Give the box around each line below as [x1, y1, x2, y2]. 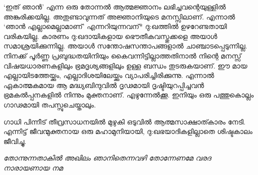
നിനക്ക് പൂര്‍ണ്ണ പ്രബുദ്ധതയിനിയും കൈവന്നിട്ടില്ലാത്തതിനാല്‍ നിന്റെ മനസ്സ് [4, 50, 241, 60]
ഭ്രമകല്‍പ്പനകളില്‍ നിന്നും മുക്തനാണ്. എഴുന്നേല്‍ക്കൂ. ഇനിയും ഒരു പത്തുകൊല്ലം [4, 89, 254, 100]
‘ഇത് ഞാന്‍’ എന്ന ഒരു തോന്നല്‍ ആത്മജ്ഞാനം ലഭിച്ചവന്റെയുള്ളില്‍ [4, 1, 226, 11]
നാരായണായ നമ [4, 162, 63, 172]
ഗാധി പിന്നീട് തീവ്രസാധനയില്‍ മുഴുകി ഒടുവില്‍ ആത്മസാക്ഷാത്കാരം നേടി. [4, 116, 245, 126]
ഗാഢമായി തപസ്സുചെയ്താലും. [4, 99, 96, 109]
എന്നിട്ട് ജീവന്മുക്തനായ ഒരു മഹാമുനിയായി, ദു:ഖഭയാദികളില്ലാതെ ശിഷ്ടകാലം [4, 126, 252, 136]
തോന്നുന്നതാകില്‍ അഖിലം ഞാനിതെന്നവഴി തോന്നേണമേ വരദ [4, 152, 211, 163]
